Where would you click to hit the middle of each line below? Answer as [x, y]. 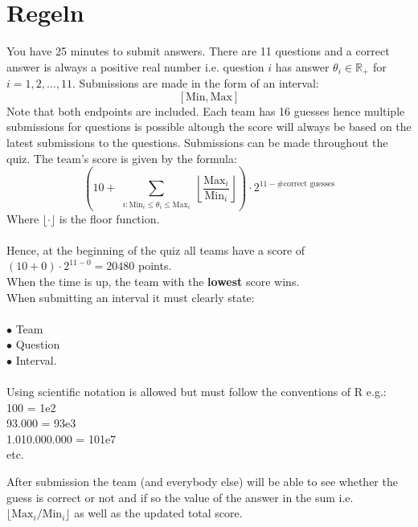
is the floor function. [109, 218]
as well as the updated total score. [158, 513]
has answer [302, 66]
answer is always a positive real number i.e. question [135, 66]
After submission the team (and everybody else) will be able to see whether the [202, 482]
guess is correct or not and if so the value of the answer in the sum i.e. [180, 497]
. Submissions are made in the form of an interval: [195, 83]
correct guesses [309, 184]
